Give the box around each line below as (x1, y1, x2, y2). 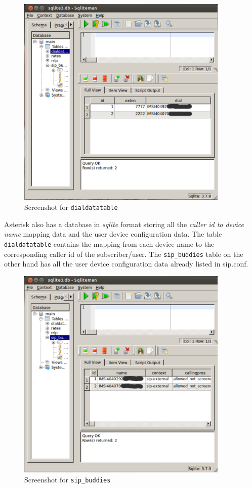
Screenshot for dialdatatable (24, 202, 118, 212)
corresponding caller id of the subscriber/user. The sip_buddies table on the (4, 248, 243, 259)
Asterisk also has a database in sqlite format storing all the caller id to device (4, 218, 244, 229)
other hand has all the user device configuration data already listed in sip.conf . (4, 258, 248, 269)
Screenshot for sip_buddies (24, 474, 111, 484)
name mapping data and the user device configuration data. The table (4, 229, 222, 239)
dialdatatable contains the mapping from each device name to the (4, 238, 215, 249)
